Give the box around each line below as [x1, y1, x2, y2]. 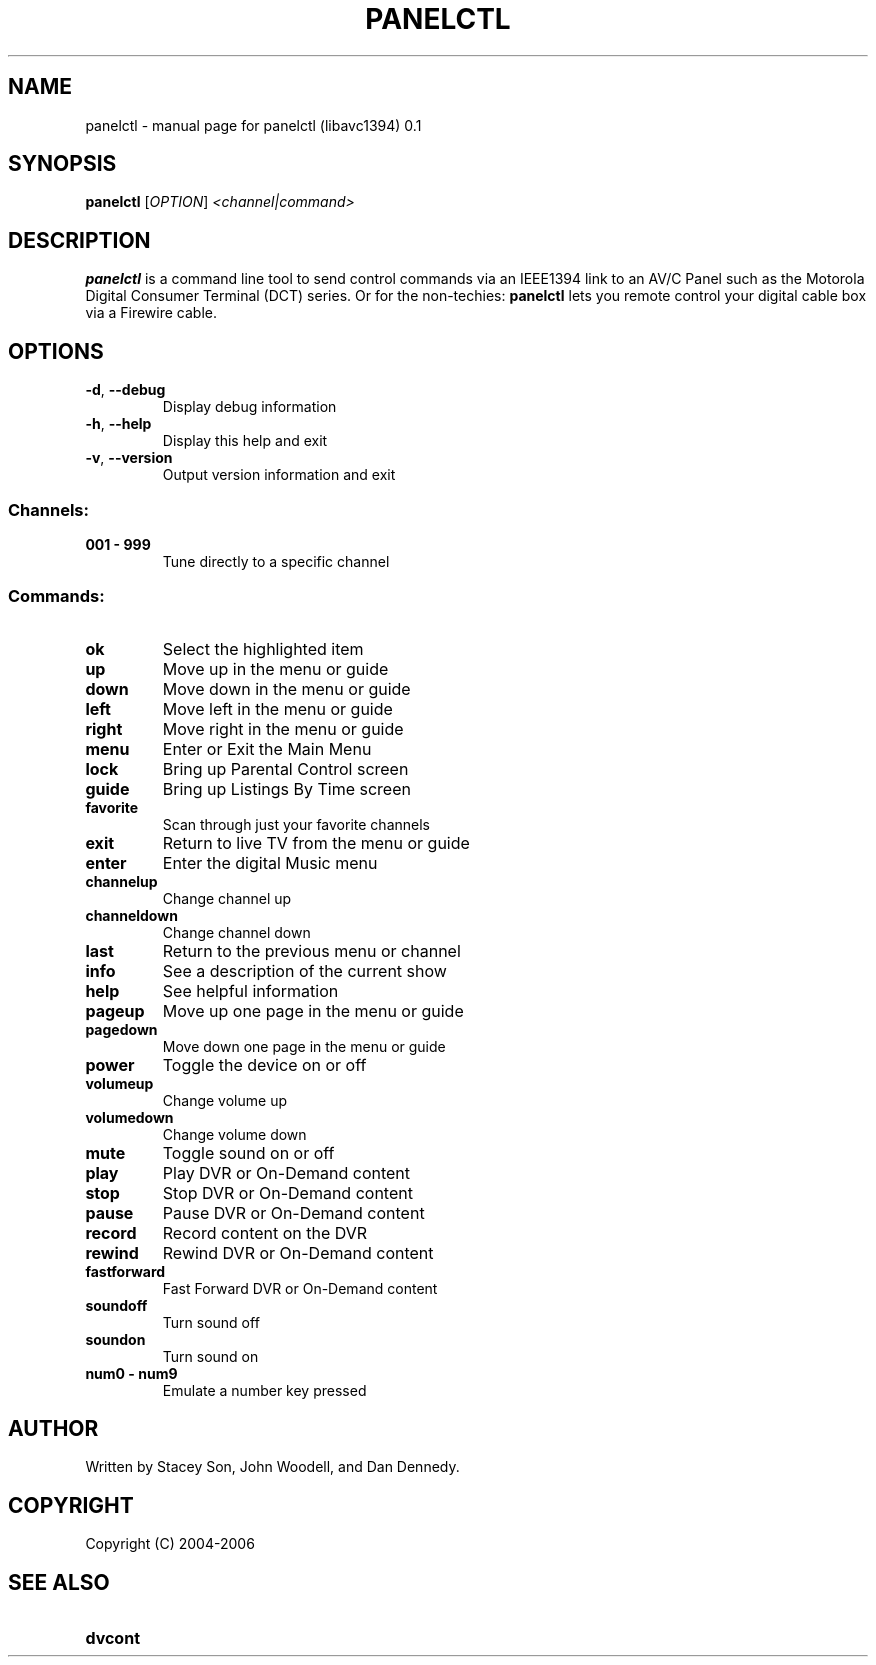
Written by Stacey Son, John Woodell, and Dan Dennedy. [85, 1458, 460, 1476]
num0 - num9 [85, 1364, 178, 1382]
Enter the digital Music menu [162, 852, 378, 873]
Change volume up [162, 1091, 287, 1109]
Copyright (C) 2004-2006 [85, 1535, 255, 1553]
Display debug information [162, 398, 337, 416]
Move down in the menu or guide [162, 678, 411, 699]
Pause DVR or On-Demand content [162, 1202, 425, 1223]
